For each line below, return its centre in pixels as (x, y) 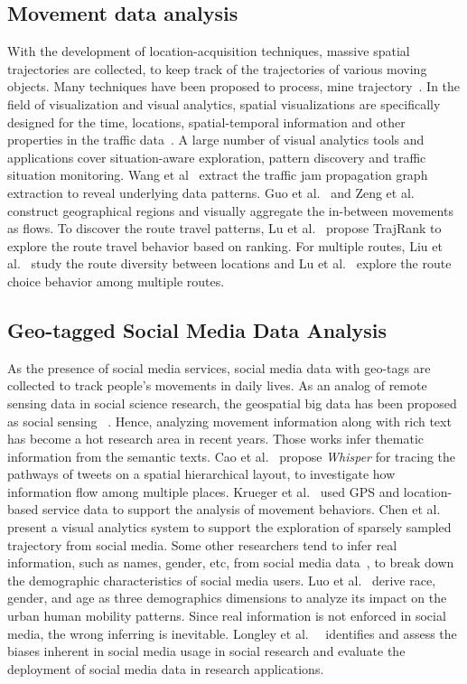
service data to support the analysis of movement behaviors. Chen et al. (241, 509)
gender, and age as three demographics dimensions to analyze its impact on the (227, 598)
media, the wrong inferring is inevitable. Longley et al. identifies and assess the (232, 633)
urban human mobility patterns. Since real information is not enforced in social (227, 616)
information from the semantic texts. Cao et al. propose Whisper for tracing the (232, 456)
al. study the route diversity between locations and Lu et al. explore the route (229, 263)
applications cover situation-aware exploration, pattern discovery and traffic (217, 157)
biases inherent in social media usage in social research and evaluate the (206, 651)
